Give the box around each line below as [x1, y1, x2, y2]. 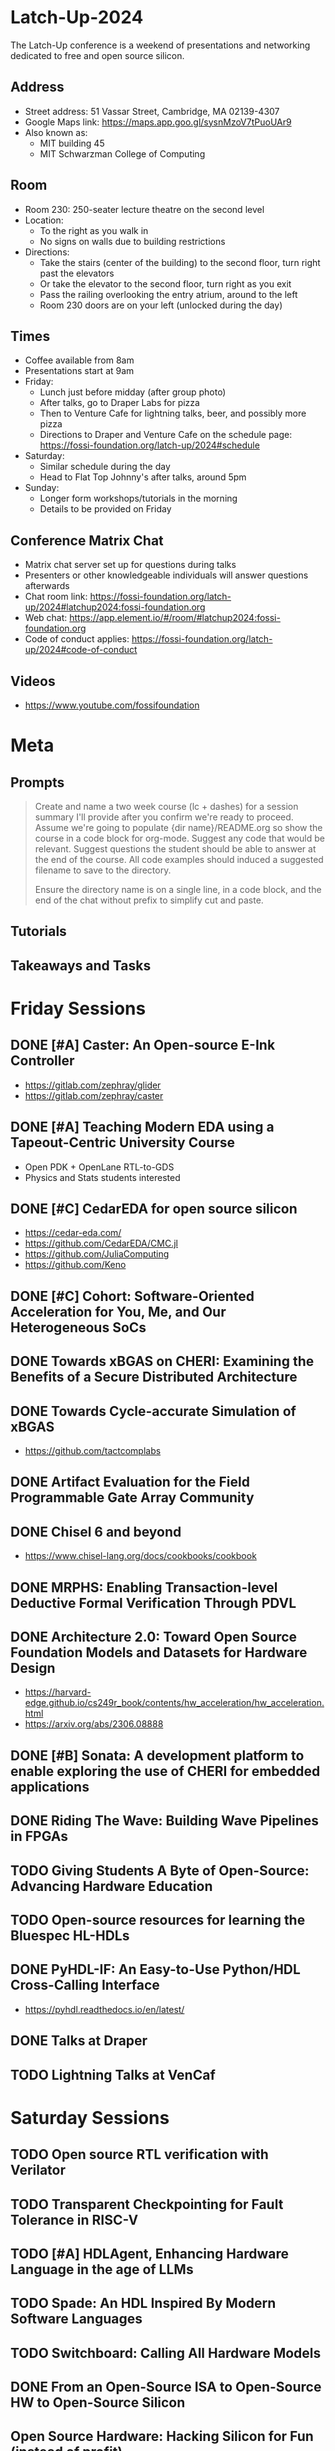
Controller [10, 1052, 75, 1070]
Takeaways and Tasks [10, 957, 152, 974]
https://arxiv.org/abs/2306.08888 [24, 1718, 164, 1730]
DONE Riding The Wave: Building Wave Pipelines [10, 1812, 319, 1830]
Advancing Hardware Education [10, 1877, 213, 1895]
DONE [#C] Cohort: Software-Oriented [10, 1287, 255, 1305]
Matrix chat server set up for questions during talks [24, 559, 237, 571]
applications [10, 1778, 90, 1795]
